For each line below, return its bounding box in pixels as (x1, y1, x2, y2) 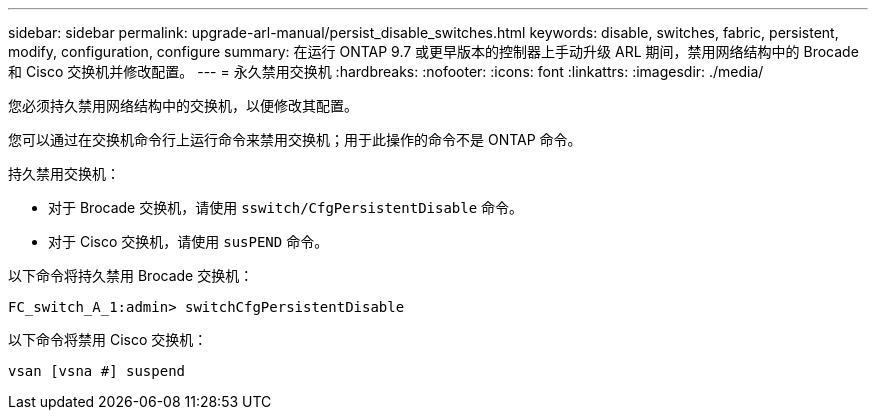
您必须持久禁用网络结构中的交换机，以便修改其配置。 (8, 97, 358, 114)
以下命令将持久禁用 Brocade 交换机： (8, 267, 254, 284)
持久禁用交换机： (8, 165, 120, 182)
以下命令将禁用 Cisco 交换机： (8, 331, 208, 348)
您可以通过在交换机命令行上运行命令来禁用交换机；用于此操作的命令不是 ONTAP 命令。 (8, 131, 582, 148)
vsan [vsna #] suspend (8, 363, 186, 379)
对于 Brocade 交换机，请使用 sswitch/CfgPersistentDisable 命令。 (48, 199, 524, 216)
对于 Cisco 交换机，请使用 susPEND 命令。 (48, 233, 329, 250)
